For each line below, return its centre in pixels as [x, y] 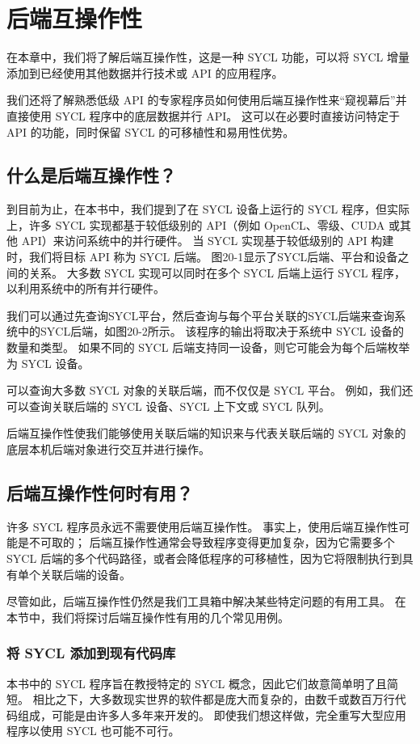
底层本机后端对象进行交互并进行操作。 [108, 449]
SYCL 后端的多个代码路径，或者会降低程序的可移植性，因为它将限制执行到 [204, 558]
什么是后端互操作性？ [91, 175]
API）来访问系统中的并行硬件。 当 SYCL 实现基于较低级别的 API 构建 [208, 241]
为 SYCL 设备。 [48, 363]
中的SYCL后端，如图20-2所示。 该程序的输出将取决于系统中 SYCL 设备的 [210, 331]
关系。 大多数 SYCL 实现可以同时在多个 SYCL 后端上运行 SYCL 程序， [217, 272]
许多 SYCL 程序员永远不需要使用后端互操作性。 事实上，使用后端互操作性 [203, 526]
